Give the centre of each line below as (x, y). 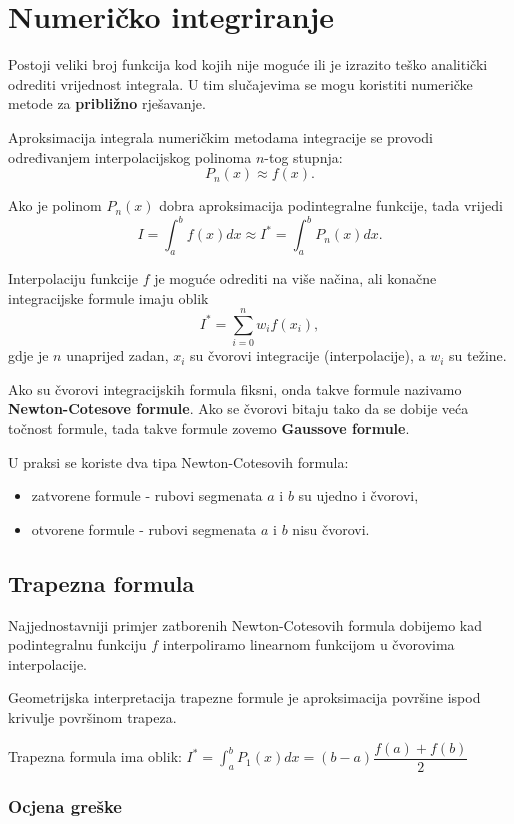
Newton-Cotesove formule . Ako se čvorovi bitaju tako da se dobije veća (238, 408)
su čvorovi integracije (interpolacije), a (308, 355)
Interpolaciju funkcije (73, 277)
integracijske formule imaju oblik (108, 297)
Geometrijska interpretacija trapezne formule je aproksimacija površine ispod (244, 697)
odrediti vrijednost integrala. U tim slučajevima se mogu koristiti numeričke (240, 83)
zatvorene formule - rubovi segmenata (147, 495)
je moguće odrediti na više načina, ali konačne (295, 277)
